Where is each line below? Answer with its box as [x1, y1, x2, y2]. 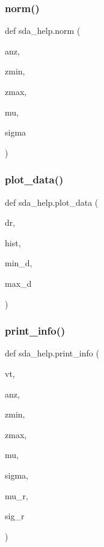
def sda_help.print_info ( [5, 347, 99, 359]
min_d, [5, 257, 32, 269]
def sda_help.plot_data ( [5, 195, 99, 208]
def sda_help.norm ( [5, 24, 81, 37]
